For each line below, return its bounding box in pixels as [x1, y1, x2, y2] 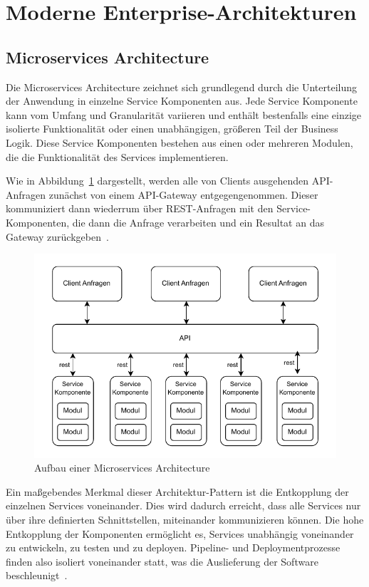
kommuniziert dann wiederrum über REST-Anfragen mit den [6, 201, 274, 216]
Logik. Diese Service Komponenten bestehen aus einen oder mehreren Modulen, [6, 135, 353, 150]
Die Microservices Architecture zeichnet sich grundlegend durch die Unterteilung [6, 79, 358, 94]
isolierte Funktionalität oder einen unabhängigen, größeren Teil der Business [6, 121, 338, 136]
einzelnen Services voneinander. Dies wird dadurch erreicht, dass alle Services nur [6, 498, 361, 513]
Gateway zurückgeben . [6, 229, 109, 244]
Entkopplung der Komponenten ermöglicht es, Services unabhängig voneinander [6, 526, 354, 541]
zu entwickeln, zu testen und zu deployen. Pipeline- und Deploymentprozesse [6, 540, 341, 555]
